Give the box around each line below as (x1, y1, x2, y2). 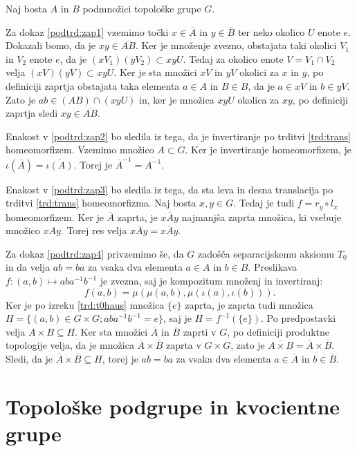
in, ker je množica (139, 92, 214, 106)
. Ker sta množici (75, 324, 148, 338)
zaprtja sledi (6, 106, 58, 120)
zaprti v (183, 324, 217, 338)
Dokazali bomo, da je (6, 38, 96, 52)
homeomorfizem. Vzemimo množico (6, 142, 154, 157)
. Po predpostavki (261, 311, 336, 325)
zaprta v (165, 338, 201, 352)
